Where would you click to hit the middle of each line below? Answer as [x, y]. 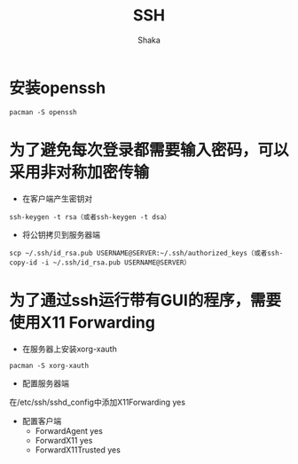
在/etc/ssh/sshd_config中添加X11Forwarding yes [98, 402]
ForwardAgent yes [69, 430]
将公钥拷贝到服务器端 [61, 234]
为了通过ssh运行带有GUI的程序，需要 [145, 300]
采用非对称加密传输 [79, 172]
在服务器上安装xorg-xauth [69, 349]
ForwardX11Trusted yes [78, 450]
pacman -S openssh [43, 112]
